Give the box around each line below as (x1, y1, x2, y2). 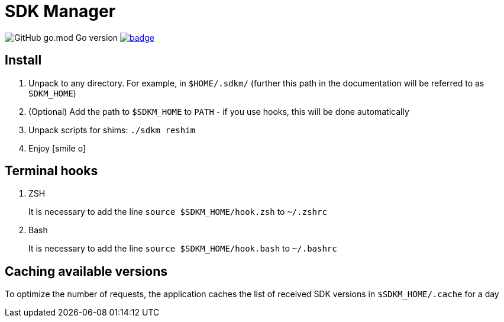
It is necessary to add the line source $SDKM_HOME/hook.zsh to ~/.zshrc (28, 207, 327, 217)
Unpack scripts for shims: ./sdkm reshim (28, 124, 196, 135)
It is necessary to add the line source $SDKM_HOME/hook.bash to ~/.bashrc (28, 243, 337, 254)
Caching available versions (5, 263, 167, 279)
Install (5, 53, 42, 68)
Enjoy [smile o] (28, 143, 86, 153)
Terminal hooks (5, 163, 98, 179)
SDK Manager (5, 1, 116, 21)
